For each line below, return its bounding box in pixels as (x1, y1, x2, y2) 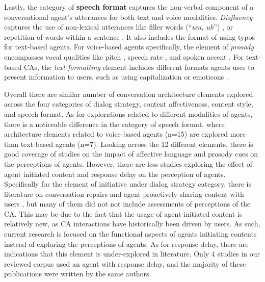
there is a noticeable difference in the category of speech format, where (4, 118, 225, 129)
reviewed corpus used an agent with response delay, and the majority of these (4, 258, 246, 269)
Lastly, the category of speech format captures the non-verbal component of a (4, 2, 254, 12)
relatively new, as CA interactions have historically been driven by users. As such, (4, 218, 260, 229)
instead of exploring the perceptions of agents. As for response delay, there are (4, 238, 249, 249)
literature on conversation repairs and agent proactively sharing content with (4, 188, 244, 199)
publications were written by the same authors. (4, 268, 151, 279)
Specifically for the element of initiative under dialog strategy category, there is (4, 178, 251, 189)
